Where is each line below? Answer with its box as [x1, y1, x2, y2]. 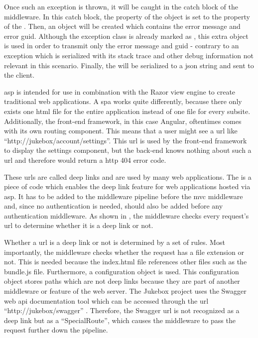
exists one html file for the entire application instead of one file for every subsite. [4, 106, 251, 116]
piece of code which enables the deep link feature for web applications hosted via [4, 181, 251, 192]
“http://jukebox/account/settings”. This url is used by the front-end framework [4, 135, 247, 145]
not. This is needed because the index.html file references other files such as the [4, 256, 247, 267]
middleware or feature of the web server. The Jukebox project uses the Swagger [4, 286, 247, 296]
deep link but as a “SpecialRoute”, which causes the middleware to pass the [4, 315, 236, 325]
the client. [4, 70, 35, 80]
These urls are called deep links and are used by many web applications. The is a [4, 171, 252, 182]
